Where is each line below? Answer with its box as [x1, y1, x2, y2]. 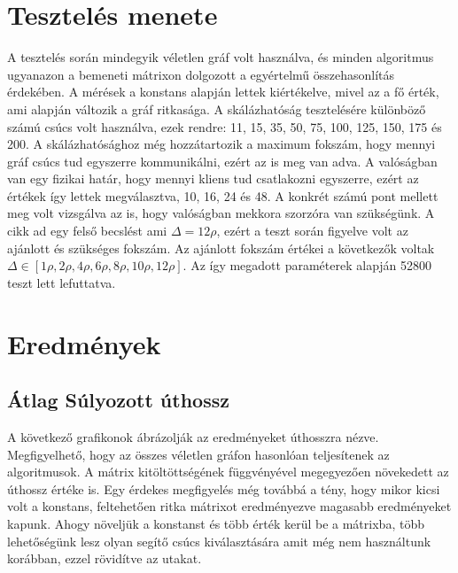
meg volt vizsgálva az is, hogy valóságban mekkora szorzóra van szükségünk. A [7, 204, 435, 222]
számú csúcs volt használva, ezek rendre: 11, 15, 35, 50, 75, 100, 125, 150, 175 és [7, 117, 442, 136]
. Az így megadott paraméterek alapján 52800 [182, 256, 432, 275]
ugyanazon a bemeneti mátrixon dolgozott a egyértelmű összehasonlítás [7, 65, 395, 83]
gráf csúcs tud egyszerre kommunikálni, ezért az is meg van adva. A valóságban [7, 151, 438, 170]
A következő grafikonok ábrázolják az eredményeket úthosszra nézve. [7, 428, 379, 446]
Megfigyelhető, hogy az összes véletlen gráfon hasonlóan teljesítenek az [7, 445, 390, 463]
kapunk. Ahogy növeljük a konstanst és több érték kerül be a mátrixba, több [7, 514, 424, 532]
